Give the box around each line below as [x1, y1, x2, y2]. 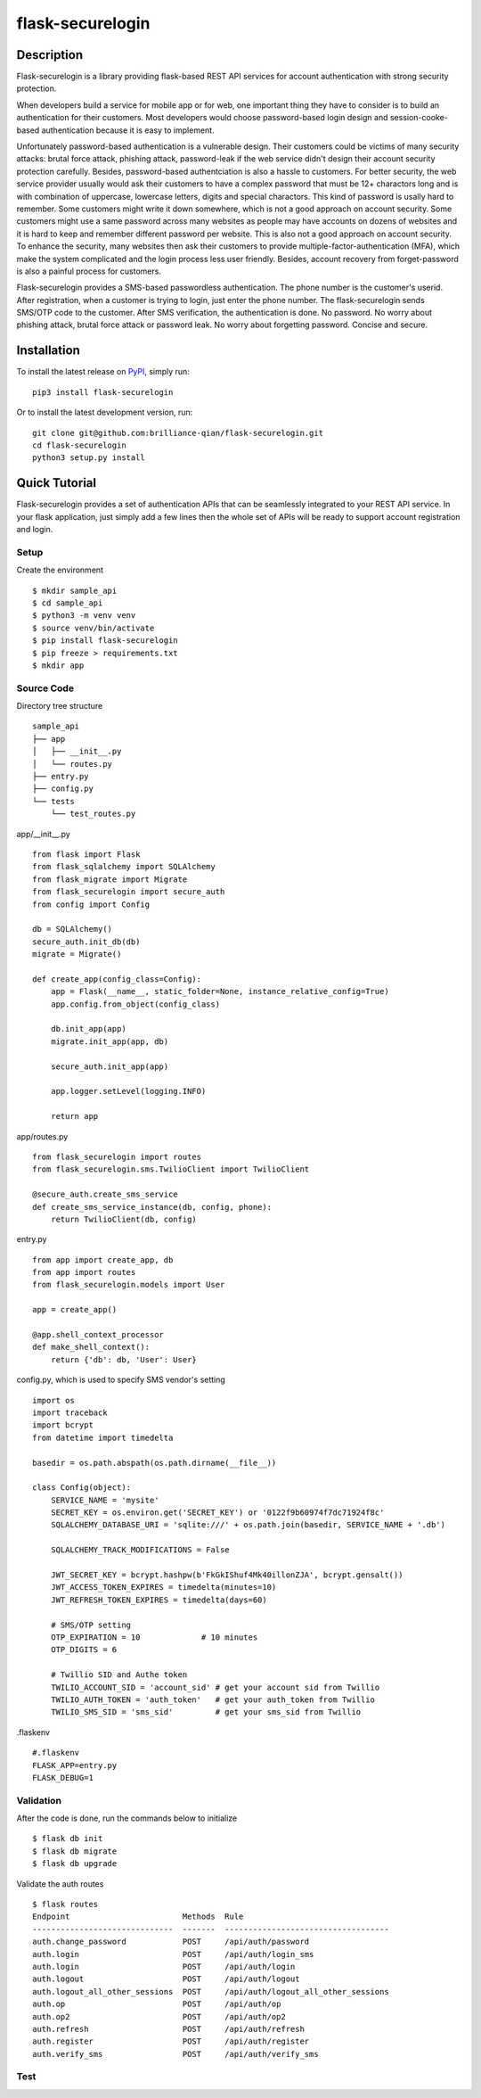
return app [50, 1111, 99, 1122]
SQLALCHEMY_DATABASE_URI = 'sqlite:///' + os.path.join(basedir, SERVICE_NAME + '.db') [50, 1520, 445, 1530]
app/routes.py [16, 1131, 69, 1141]
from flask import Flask [32, 849, 141, 860]
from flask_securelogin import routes [32, 1151, 202, 1162]
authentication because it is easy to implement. [41, 125, 215, 136]
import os [32, 1395, 75, 1405]
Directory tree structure [16, 701, 103, 712]
